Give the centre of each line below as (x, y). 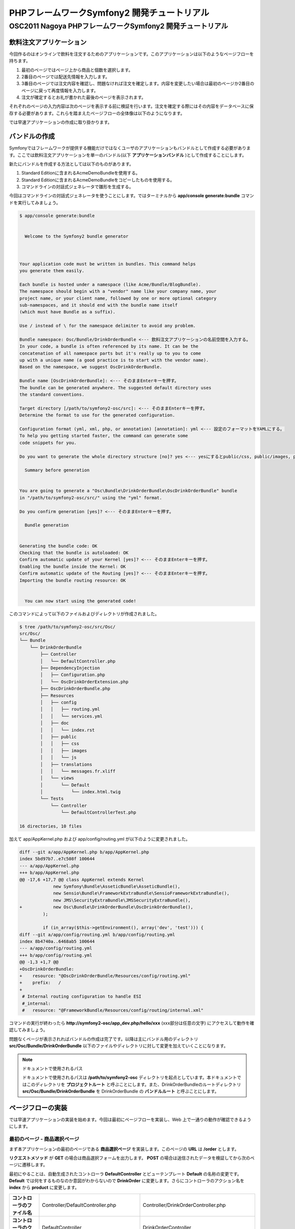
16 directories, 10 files (51, 826)
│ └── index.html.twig (80, 792)
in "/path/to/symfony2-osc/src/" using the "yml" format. (91, 497)
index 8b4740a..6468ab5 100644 (57, 942)
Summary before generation (57, 470)
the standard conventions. (52, 395)
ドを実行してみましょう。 (35, 203)
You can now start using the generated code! (80, 601)
